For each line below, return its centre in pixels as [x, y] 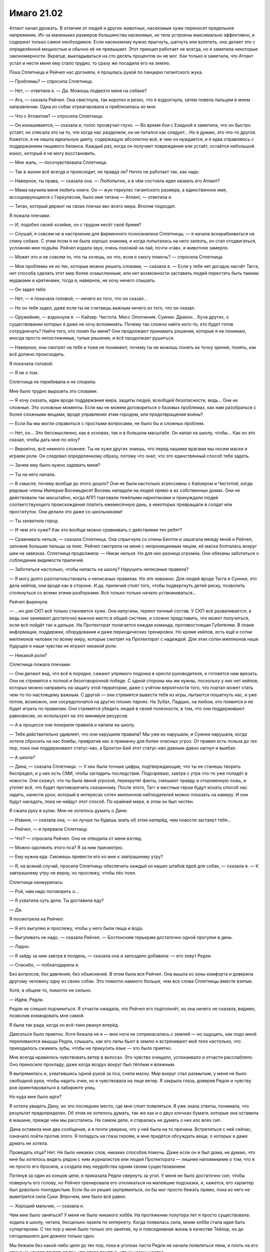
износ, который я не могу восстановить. [52, 153]
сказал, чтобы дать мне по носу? [44, 440]
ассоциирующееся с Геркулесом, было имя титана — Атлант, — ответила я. [91, 197]
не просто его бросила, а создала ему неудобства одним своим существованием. [98, 1166]
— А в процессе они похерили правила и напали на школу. [72, 725]
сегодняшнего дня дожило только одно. [52, 1236]
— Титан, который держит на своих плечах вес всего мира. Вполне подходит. [92, 206]
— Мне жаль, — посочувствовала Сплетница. [58, 162]
